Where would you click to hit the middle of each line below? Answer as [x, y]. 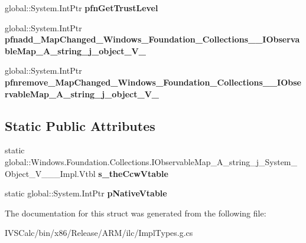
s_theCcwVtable [133, 173]
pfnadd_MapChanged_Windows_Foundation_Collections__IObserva [152, 39]
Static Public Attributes [80, 125]
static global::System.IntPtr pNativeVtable [86, 193]
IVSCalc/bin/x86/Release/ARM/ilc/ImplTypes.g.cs [99, 233]
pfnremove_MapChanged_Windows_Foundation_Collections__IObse [153, 82]
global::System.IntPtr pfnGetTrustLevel [82, 8]
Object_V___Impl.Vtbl [50, 173]
